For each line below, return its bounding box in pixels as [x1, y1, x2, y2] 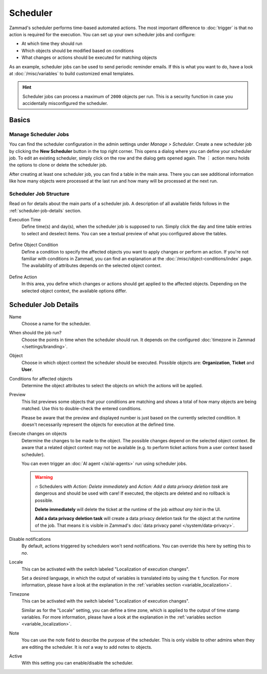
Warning [35, 474, 53, 480]
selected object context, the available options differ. [21, 288, 127, 294]
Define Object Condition [9, 242, 59, 248]
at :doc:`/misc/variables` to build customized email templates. [9, 70, 134, 76]
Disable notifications [9, 536, 51, 542]
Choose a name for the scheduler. [21, 320, 91, 326]
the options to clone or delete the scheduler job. [9, 162, 107, 168]
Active [9, 653, 22, 659]
